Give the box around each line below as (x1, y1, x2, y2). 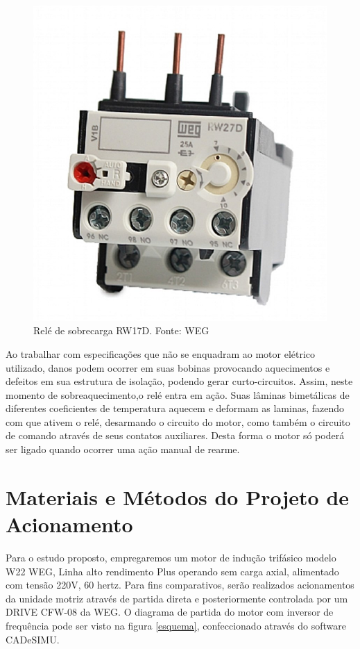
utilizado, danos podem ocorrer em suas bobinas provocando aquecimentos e (6, 360, 330, 375)
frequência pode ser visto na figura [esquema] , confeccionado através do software (6, 618, 346, 632)
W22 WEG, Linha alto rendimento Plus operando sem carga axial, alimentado (6, 564, 339, 578)
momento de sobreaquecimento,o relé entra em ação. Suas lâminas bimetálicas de (6, 387, 350, 402)
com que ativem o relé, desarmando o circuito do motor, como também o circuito (6, 414, 350, 429)
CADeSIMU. (6, 632, 60, 646)
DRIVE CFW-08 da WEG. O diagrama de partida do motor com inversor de (6, 605, 334, 619)
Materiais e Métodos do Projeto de (6, 482, 350, 511)
